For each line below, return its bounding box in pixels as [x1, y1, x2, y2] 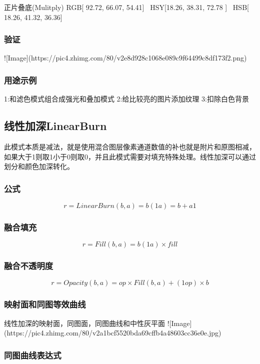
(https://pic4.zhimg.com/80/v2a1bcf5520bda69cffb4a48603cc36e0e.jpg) [4, 327, 221, 338]
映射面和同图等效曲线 [4, 298, 86, 310]
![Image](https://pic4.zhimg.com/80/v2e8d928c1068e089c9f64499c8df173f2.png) [4, 52, 247, 63]
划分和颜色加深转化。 [4, 161, 74, 171]
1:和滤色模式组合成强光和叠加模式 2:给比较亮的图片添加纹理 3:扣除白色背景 [4, 93, 249, 104]
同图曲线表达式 [4, 348, 61, 361]
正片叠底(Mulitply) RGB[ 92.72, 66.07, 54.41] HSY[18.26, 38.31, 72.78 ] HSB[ [4, 2, 249, 12]
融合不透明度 [4, 259, 53, 272]
